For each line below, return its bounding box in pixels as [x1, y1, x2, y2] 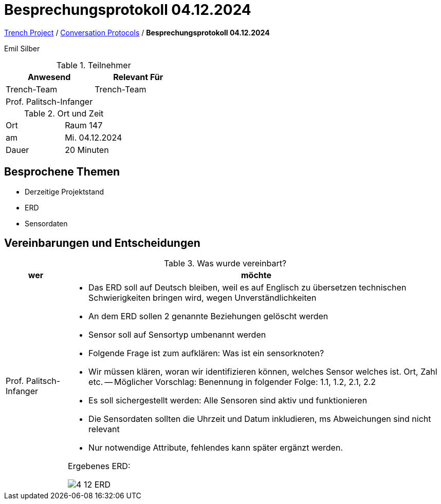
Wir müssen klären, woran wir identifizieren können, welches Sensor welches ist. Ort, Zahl [88, 366, 437, 377]
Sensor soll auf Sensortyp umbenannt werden [88, 329, 266, 340]
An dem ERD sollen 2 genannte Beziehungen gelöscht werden [88, 311, 328, 322]
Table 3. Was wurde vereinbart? [163, 258, 287, 269]
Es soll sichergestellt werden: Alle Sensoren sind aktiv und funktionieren [88, 395, 367, 406]
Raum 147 [65, 120, 103, 130]
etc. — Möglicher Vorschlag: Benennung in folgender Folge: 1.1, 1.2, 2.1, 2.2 [88, 377, 376, 387]
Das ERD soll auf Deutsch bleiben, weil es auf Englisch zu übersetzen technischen [88, 282, 407, 293]
